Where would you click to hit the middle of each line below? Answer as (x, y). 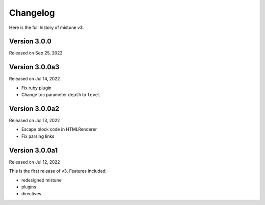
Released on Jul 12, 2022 (35, 162)
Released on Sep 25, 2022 (36, 53)
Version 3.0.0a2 (34, 109)
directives (31, 194)
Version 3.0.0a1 (33, 150)
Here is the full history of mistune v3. (46, 27)
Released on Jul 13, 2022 (35, 121)
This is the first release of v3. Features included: (58, 171)
